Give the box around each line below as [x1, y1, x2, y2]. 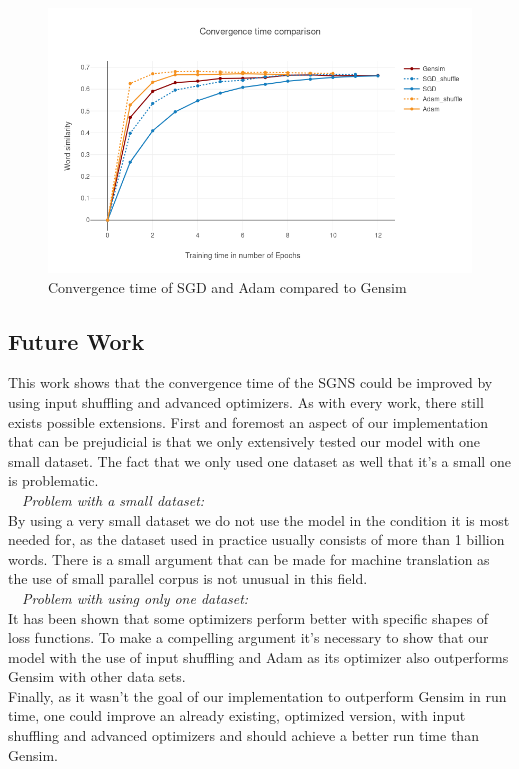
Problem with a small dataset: [22, 489, 205, 510]
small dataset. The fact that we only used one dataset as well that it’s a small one [8, 450, 511, 471]
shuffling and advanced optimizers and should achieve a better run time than [8, 725, 479, 746]
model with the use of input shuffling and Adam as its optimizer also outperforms [8, 646, 509, 667]
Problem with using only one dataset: [22, 587, 249, 608]
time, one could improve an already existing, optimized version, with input [8, 705, 466, 726]
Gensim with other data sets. [8, 666, 186, 687]
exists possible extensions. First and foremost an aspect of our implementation [8, 411, 489, 432]
